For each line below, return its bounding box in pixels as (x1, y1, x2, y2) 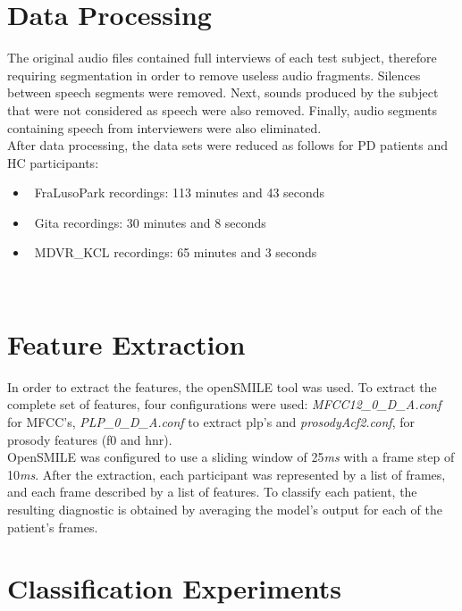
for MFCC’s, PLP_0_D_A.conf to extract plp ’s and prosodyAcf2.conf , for (7, 412, 415, 431)
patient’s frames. (7, 517, 98, 536)
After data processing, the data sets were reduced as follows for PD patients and (7, 136, 449, 155)
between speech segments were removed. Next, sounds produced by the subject (7, 83, 439, 102)
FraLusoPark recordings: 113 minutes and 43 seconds (34, 183, 325, 202)
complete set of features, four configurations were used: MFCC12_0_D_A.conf (7, 395, 441, 414)
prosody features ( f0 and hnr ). (7, 430, 172, 448)
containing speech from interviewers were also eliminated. (7, 118, 322, 137)
